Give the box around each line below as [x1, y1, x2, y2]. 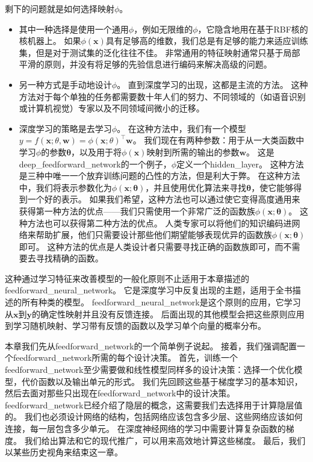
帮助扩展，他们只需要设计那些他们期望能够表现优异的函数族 [36, 228, 272, 241]
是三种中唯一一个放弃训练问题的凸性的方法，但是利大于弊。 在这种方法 [19, 169, 300, 182]
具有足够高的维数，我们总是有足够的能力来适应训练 [105, 34, 308, 47]
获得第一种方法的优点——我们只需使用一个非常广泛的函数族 [19, 204, 255, 217]
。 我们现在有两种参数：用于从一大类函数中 [132, 134, 305, 146]
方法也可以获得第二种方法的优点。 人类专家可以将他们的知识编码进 [27, 216, 292, 229]
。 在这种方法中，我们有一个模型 [117, 122, 246, 134]
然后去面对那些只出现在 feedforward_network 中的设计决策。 [5, 387, 235, 399]
